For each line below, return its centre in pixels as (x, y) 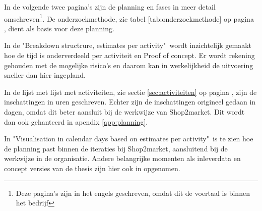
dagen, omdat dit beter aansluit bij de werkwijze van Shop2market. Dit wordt (124, 112)
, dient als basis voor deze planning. (59, 28)
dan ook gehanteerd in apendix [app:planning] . (76, 121)
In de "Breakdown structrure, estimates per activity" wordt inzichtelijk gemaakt (128, 45)
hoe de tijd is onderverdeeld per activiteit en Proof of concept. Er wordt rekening (129, 55)
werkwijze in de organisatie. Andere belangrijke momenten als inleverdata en (122, 158)
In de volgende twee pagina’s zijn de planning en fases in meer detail (110, 7)
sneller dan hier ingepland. (45, 75)
